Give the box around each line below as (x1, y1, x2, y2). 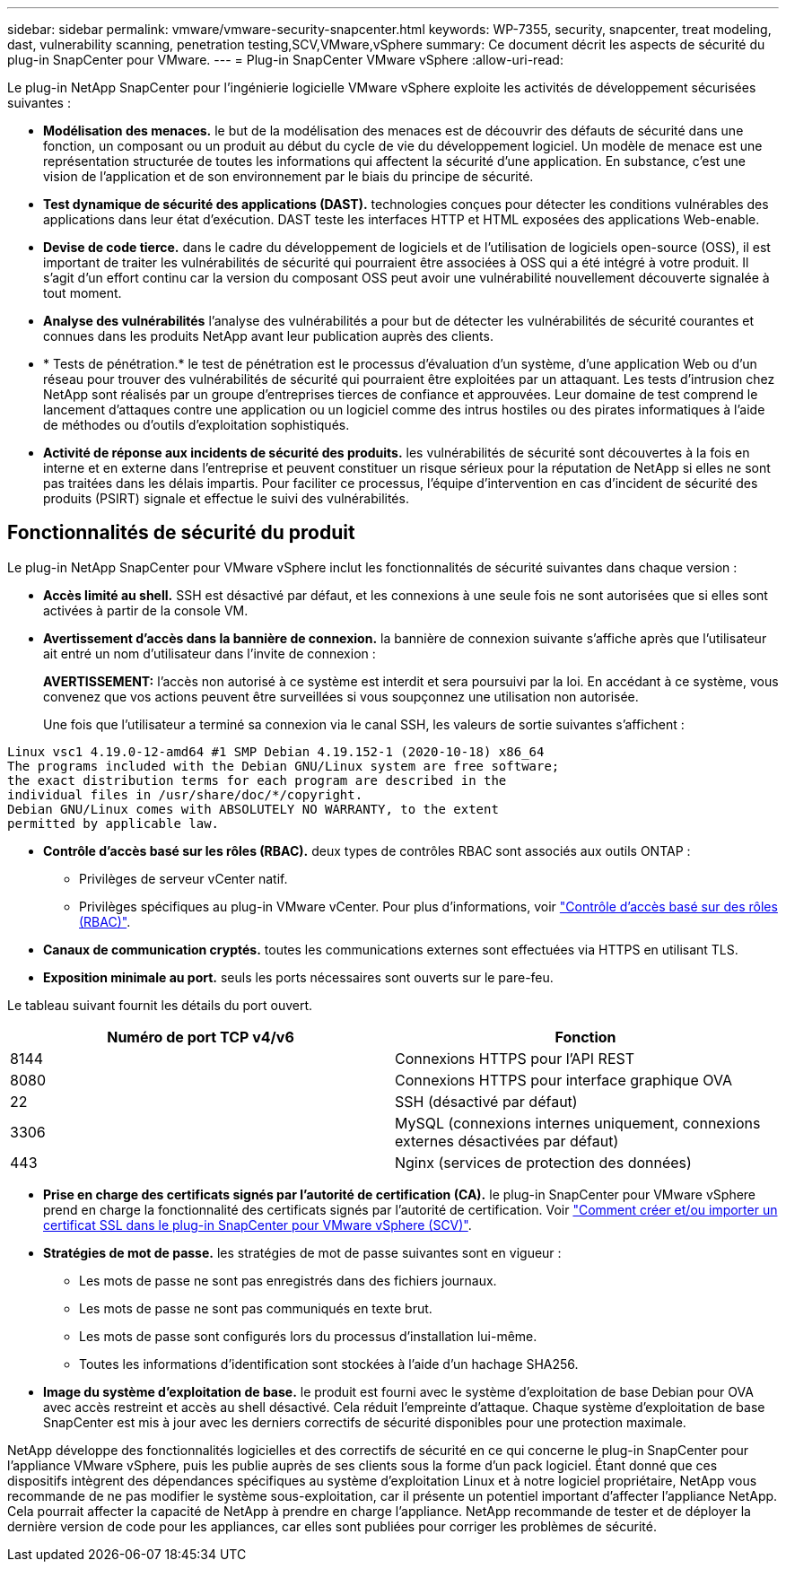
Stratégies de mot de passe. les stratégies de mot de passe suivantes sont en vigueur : (43, 1244, 562, 1260)
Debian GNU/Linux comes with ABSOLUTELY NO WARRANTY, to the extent (7, 801, 499, 816)
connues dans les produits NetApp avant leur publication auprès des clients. (43, 328, 493, 344)
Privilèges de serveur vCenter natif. (79, 870, 288, 886)
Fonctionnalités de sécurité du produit (7, 521, 355, 545)
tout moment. (43, 285, 122, 301)
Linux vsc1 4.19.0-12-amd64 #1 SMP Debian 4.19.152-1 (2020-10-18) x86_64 (7, 744, 545, 759)
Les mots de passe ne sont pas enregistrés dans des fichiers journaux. (79, 1272, 497, 1288)
